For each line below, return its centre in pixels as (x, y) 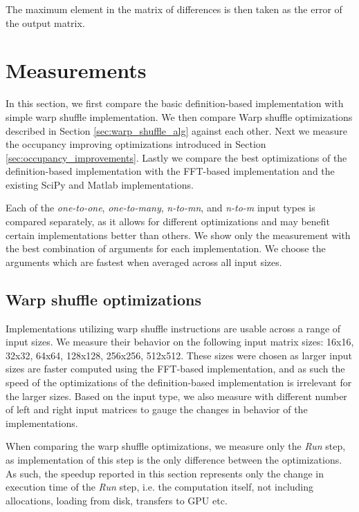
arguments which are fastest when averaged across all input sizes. (144, 262)
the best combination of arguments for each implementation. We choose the (166, 248)
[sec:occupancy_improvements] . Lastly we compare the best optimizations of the (176, 157)
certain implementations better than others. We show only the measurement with (178, 235)
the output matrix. (45, 22)
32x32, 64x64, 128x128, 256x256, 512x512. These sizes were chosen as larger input (179, 355)
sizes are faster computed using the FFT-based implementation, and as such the (175, 369)
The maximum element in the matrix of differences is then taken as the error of (174, 9)
